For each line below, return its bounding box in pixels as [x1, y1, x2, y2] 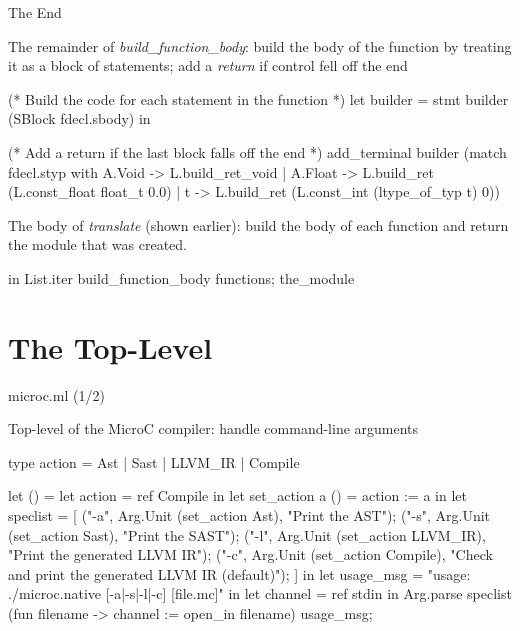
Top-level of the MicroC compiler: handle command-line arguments [8, 418, 419, 439]
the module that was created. [8, 234, 187, 255]
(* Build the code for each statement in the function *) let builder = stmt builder [8, 88, 509, 109]
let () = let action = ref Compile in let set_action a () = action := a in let [8, 485, 467, 506]
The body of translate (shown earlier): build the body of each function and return [8, 214, 509, 235]
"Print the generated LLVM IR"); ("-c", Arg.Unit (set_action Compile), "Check [8, 544, 493, 565]
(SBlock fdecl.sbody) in [8, 108, 151, 129]
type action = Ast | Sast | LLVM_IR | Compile [8, 451, 300, 472]
